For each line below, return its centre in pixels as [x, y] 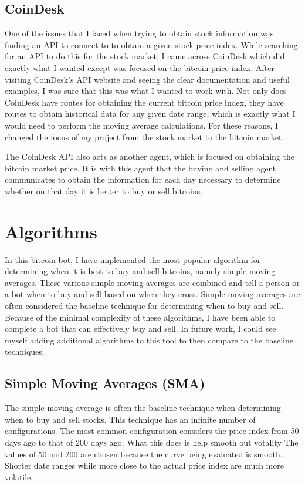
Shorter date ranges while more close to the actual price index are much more [144, 465]
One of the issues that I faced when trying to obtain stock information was [139, 33]
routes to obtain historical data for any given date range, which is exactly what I [150, 114]
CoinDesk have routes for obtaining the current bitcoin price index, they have [144, 102]
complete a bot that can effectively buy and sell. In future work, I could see [140, 329]
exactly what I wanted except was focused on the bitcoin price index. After [140, 67]
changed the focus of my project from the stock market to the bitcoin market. [145, 137]
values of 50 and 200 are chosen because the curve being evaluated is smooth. [144, 454]
